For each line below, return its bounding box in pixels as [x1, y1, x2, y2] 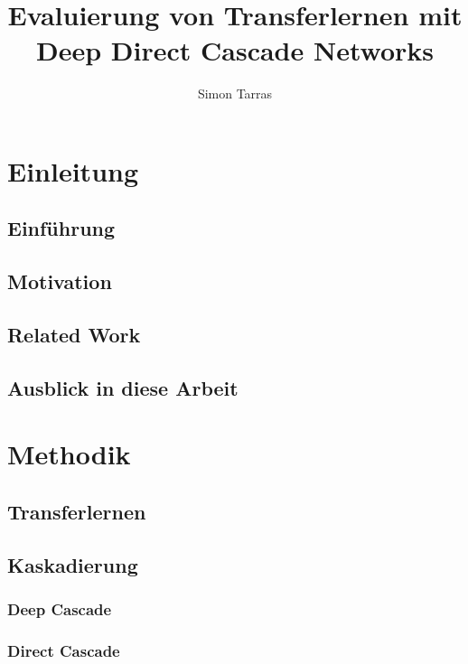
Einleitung [7, 152, 139, 189]
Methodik [7, 435, 131, 472]
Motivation [7, 267, 112, 295]
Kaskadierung [7, 550, 138, 578]
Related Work [7, 321, 141, 349]
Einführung [7, 214, 116, 242]
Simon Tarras [197, 84, 273, 103]
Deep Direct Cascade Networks [35, 32, 435, 69]
